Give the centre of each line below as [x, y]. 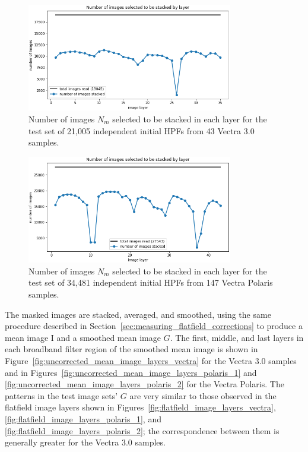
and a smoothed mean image [109, 337]
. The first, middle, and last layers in [237, 337]
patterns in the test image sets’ [61, 395]
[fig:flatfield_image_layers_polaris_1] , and [83, 418]
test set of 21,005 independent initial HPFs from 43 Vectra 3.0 [142, 130]
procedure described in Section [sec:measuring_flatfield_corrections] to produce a [154, 326]
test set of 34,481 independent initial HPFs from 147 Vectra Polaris [151, 282]
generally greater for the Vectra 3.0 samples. [85, 442]
